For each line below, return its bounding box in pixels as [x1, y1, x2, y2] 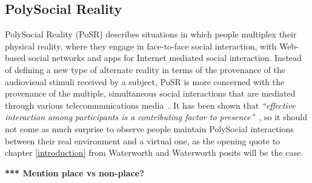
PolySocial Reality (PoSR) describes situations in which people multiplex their [5, 28, 297, 40]
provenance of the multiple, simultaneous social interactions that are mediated [5, 87, 296, 100]
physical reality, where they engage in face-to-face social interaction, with [5, 39, 277, 52]
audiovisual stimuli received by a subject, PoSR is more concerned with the [5, 75, 285, 88]
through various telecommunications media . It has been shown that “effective [5, 98, 296, 111]
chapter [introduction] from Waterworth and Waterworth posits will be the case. [5, 146, 304, 159]
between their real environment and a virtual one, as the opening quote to [5, 134, 280, 147]
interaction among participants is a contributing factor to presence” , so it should [5, 111, 307, 123]
